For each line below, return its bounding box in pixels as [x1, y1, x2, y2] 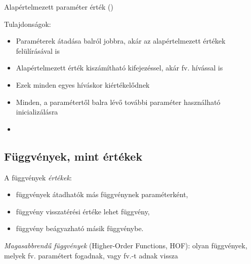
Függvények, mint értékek [4, 148, 143, 164]
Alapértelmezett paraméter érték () [4, 2, 113, 12]
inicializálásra [16, 106, 58, 117]
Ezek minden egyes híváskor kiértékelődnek [16, 79, 150, 90]
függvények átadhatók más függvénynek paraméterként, [16, 189, 188, 200]
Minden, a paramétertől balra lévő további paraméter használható [16, 96, 221, 107]
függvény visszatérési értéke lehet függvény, [16, 206, 150, 216]
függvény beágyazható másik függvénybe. [16, 223, 144, 234]
